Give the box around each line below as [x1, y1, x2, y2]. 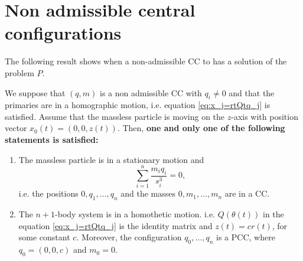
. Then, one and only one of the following [117, 122, 285, 134]
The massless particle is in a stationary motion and [18, 153, 204, 165]
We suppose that [5, 86, 66, 99]
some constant [18, 231, 70, 243]
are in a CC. [224, 187, 270, 200]
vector [5, 122, 27, 134]
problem [5, 66, 34, 79]
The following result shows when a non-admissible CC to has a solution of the [5, 55, 287, 67]
